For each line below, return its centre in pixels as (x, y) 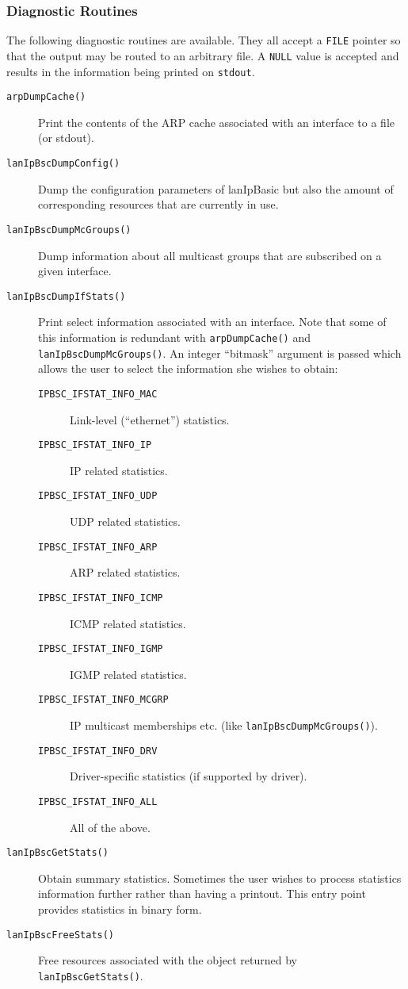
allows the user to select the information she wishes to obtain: (188, 368)
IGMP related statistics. (128, 674)
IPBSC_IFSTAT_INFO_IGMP (101, 649)
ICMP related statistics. (128, 623)
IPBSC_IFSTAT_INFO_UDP (98, 496)
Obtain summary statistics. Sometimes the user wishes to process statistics (220, 878)
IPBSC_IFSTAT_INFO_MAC (98, 394)
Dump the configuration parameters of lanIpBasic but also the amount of (216, 188)
